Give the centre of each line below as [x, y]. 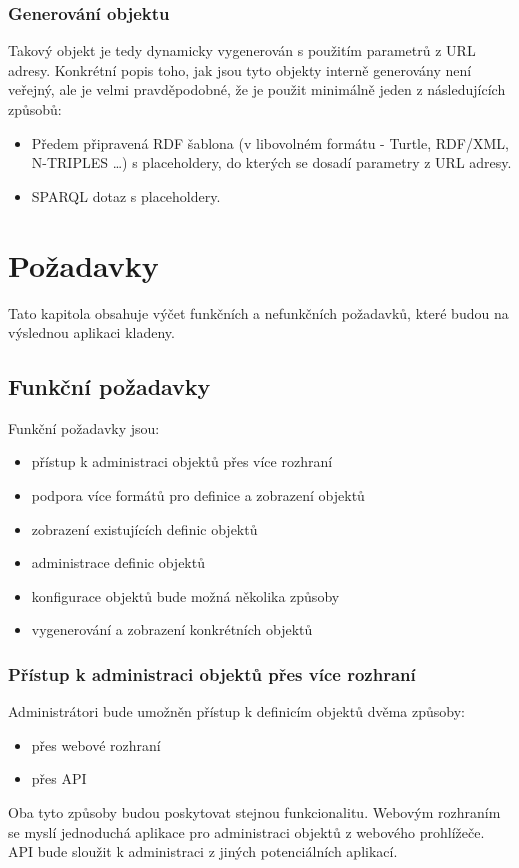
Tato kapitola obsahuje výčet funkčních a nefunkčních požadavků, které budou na [258, 312]
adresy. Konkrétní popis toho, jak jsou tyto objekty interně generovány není [240, 69]
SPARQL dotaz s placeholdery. [126, 195]
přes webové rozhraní [96, 744]
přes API [59, 778]
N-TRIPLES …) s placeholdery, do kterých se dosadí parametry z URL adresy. [271, 162]
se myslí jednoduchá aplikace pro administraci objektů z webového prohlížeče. [246, 831]
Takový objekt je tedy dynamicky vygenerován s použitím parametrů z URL [242, 50]
